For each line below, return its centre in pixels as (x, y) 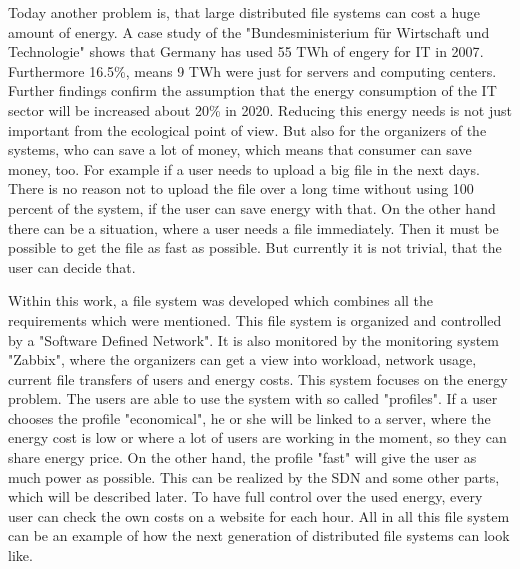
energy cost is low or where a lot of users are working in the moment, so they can (257, 437)
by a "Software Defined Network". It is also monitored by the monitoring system (253, 339)
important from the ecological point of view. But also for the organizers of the (247, 129)
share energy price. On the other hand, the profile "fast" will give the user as (242, 457)
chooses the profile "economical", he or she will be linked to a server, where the (249, 417)
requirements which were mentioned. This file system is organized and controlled (255, 319)
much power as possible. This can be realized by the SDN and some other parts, (254, 476)
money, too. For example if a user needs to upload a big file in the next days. (244, 168)
